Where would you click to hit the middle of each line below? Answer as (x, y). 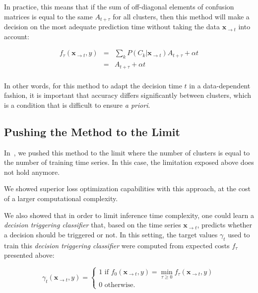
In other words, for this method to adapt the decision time (93, 85)
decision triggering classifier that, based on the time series (93, 225)
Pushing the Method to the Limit (92, 131)
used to (239, 234)
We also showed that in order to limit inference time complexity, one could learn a (129, 215)
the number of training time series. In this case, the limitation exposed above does (129, 162)
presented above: (29, 255)
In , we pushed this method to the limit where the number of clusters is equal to (127, 152)
